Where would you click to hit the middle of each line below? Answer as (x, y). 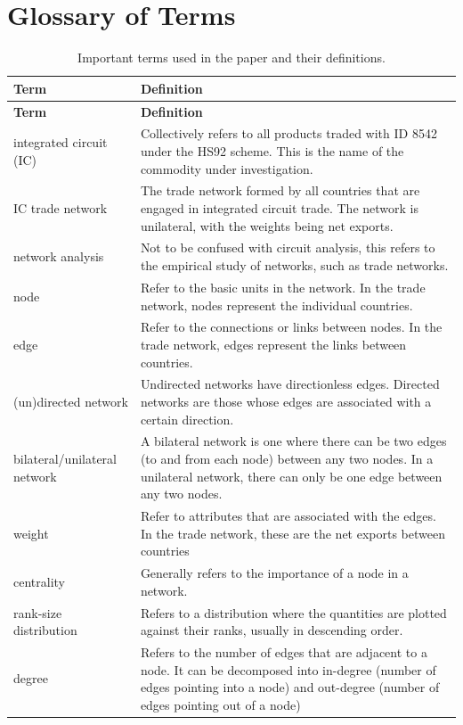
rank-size (38, 612)
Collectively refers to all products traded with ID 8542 (288, 133)
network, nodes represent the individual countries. (276, 305)
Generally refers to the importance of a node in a (274, 573)
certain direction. (187, 419)
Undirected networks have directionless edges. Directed (290, 384)
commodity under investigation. (227, 168)
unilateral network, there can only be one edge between (291, 476)
